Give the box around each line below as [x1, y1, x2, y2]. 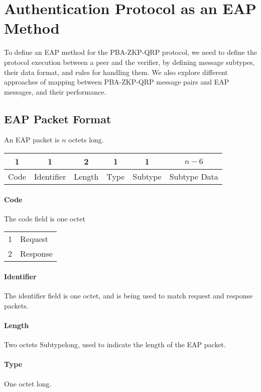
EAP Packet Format [4, 111, 111, 126]
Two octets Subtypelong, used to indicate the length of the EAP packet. [4, 339, 226, 350]
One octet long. [4, 378, 52, 388]
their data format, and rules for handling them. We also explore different [4, 66, 228, 77]
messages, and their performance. [4, 86, 106, 97]
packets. [4, 300, 29, 310]
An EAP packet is [4, 134, 60, 145]
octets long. [68, 134, 104, 145]
